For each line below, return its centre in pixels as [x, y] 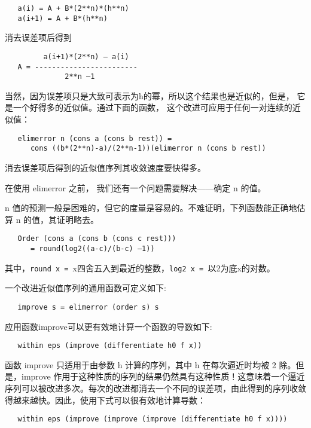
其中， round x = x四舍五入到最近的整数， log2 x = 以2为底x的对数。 [140, 267]
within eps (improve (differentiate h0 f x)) [110, 346]
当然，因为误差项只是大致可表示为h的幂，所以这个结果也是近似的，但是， [150, 95]
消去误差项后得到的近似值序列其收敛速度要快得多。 [105, 167]
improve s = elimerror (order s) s [88, 307]
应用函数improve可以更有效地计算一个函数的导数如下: [109, 326]
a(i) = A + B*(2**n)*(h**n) [73, 8]
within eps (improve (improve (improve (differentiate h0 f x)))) [153, 419]
